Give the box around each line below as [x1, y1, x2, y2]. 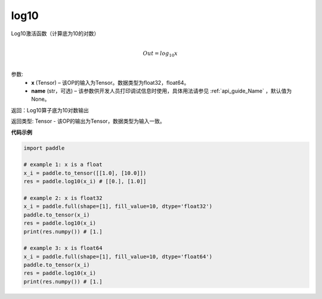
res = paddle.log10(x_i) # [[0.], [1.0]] [23, 178, 147, 185]
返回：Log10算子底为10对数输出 [11, 106, 89, 113]
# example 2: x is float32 [23, 195, 103, 201]
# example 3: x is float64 [23, 245, 103, 252]
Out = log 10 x [143, 50, 178, 58]
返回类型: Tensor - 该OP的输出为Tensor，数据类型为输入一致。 [11, 118, 165, 125]
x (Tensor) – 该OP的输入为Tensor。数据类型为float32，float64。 [31, 79, 190, 86]
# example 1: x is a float [23, 161, 103, 168]
